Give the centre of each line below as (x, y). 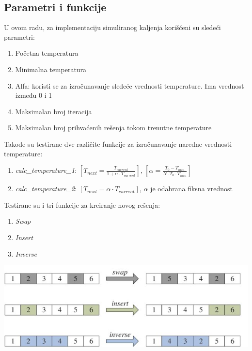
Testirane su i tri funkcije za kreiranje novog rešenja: (82, 205)
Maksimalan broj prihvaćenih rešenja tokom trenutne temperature (113, 128)
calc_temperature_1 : (46, 170)
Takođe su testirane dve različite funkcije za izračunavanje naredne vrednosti (118, 144)
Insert (24, 237)
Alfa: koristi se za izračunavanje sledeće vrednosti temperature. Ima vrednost (130, 85)
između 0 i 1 (34, 95)
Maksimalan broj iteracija (54, 111)
